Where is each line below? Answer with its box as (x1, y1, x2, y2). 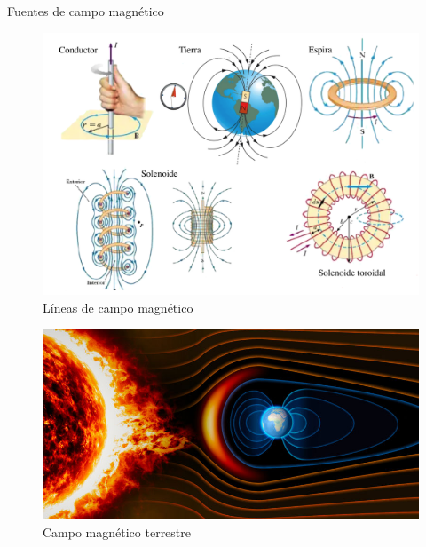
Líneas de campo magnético (43, 297, 193, 316)
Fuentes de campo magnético (7, 2, 164, 20)
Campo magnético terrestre (43, 522, 192, 541)
